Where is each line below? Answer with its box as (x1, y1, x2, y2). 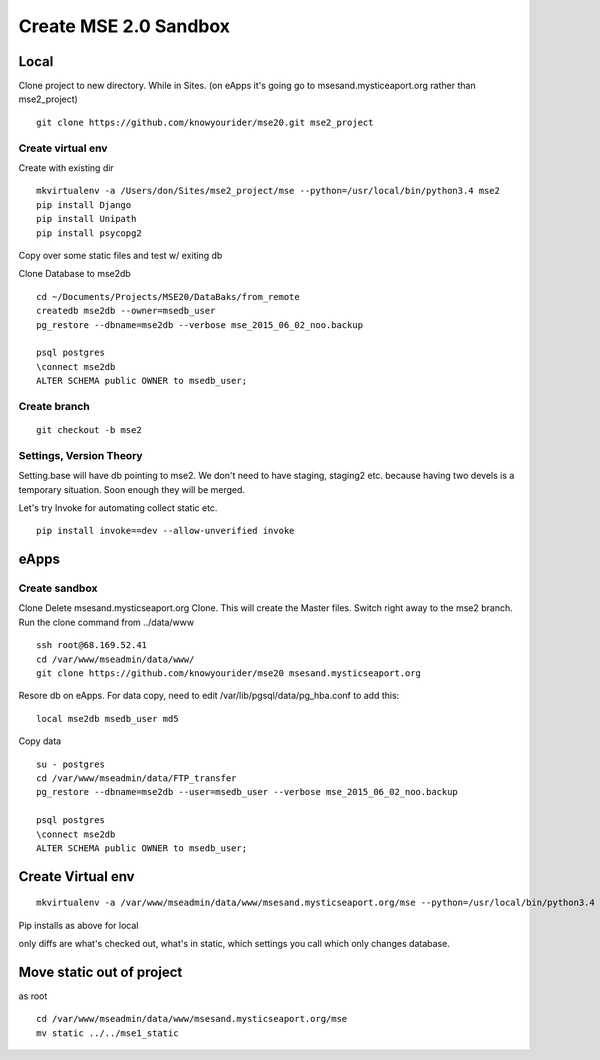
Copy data (18, 735, 62, 747)
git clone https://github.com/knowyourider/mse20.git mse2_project (36, 116, 374, 128)
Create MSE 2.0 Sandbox (18, 15, 230, 37)
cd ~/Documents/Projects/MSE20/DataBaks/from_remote (36, 291, 300, 302)
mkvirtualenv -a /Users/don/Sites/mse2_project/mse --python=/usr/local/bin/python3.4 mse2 (36, 185, 500, 197)
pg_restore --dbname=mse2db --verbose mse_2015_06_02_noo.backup (36, 319, 364, 330)
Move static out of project (18, 963, 183, 980)
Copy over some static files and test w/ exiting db (18, 249, 223, 261)
